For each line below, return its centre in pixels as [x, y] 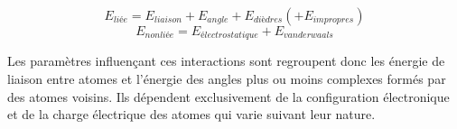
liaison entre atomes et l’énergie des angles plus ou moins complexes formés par [227, 79]
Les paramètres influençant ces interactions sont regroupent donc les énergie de [226, 61]
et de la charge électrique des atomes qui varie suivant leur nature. [191, 114]
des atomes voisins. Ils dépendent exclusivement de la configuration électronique [228, 96]
